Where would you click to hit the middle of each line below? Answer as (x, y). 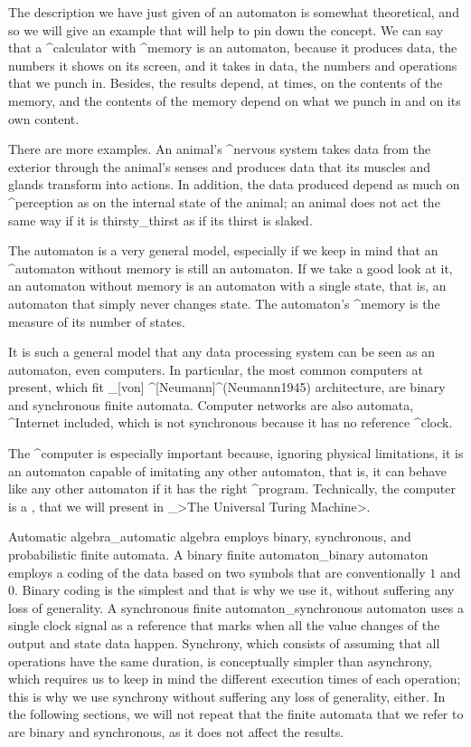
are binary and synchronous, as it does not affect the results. (176, 731)
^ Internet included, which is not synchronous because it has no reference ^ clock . (231, 422)
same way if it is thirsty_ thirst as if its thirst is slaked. (160, 220)
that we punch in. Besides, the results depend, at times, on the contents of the (226, 83)
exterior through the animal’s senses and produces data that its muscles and (220, 166)
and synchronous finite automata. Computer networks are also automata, (211, 404)
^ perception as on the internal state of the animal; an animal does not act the (224, 201)
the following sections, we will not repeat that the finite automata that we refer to (236, 714)
